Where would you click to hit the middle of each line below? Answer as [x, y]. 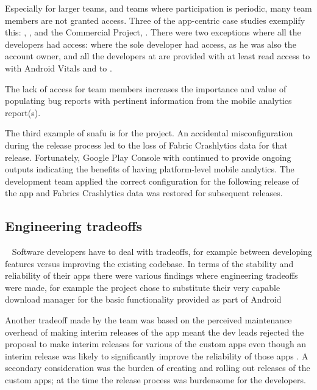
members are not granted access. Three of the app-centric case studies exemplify [155, 20]
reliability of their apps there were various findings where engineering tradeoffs [151, 275]
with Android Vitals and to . [59, 68]
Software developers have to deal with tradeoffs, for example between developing [162, 252]
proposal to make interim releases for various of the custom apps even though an [156, 344]
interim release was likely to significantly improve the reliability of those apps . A [157, 355]
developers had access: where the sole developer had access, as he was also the [151, 44]
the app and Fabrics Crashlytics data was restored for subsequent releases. [144, 193]
